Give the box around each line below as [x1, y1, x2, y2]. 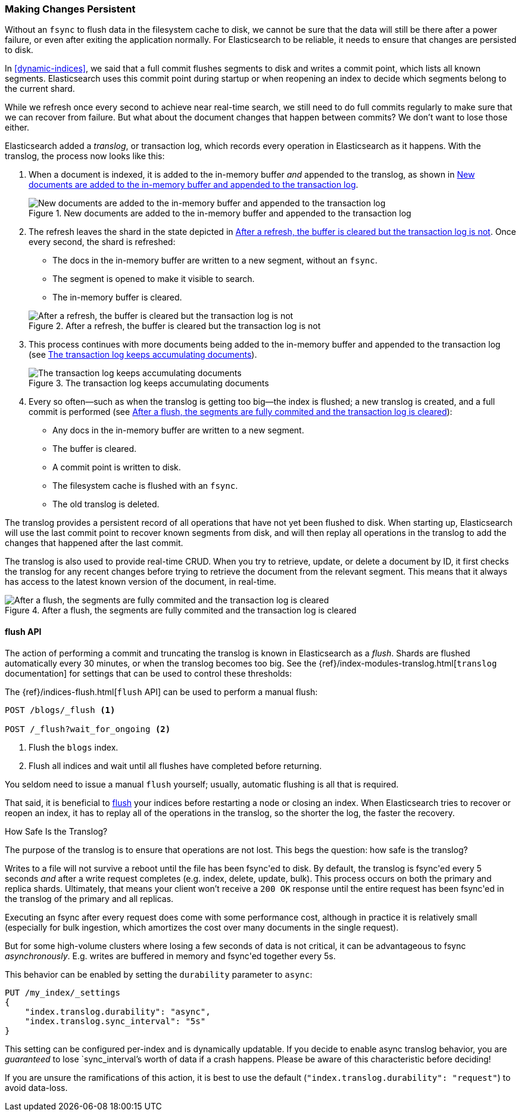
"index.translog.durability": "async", [24, 1006, 211, 1016]
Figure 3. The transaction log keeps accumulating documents [29, 378, 269, 389]
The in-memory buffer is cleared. [52, 292, 182, 303]
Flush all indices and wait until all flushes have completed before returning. [29, 760, 322, 771]
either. [5, 122, 30, 133]
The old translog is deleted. [52, 499, 160, 510]
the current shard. [5, 83, 75, 94]
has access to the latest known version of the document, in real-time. [5, 576, 276, 587]
